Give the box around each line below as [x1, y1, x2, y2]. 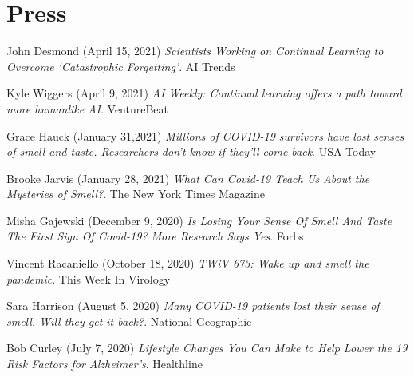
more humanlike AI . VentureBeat [6, 100, 168, 117]
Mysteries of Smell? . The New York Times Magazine [6, 185, 265, 202]
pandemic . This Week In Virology [6, 270, 171, 287]
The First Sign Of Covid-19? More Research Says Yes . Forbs [6, 228, 304, 244]
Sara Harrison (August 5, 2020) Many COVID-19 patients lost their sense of [6, 297, 380, 314]
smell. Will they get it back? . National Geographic [6, 312, 252, 329]
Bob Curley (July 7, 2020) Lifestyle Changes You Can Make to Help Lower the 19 [6, 339, 408, 356]
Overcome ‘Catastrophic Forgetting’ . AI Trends [6, 58, 235, 74]
